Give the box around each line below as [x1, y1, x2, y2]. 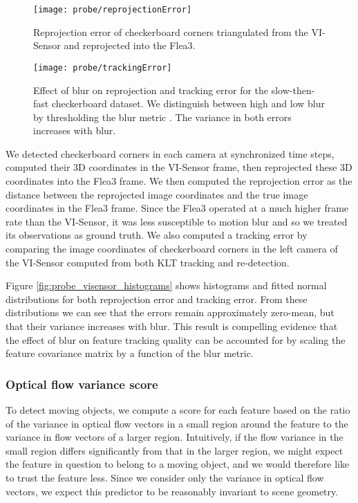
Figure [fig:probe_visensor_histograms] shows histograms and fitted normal [6, 278, 327, 293]
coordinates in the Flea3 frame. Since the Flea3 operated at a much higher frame [6, 201, 349, 215]
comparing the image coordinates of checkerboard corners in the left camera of [6, 241, 338, 256]
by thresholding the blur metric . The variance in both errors [33, 109, 292, 124]
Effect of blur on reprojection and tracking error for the [33, 82, 269, 97]
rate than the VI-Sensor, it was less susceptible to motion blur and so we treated [6, 214, 348, 228]
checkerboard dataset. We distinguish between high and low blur [51, 96, 326, 111]
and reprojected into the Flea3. [64, 38, 196, 53]
